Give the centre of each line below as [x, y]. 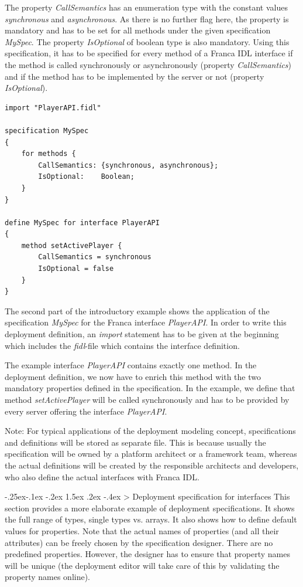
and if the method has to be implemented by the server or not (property [135, 76]
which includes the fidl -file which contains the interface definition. [122, 345]
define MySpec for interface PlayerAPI [82, 223]
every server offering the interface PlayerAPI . [86, 411]
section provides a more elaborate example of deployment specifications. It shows [150, 508]
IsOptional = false [76, 269]
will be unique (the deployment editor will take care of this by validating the [142, 565]
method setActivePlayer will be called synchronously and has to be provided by [147, 399]
